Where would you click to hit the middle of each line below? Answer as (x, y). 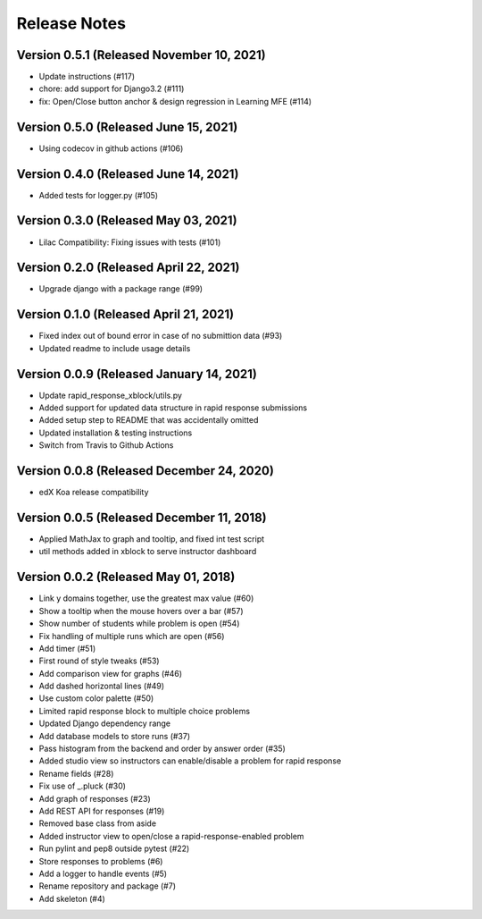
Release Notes (71, 23)
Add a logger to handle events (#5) (103, 873)
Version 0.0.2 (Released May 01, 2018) (126, 577)
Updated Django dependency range (105, 723)
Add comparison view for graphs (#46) (111, 673)
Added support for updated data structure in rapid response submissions (173, 408)
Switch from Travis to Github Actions (106, 445)
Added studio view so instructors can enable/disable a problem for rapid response (190, 761)
